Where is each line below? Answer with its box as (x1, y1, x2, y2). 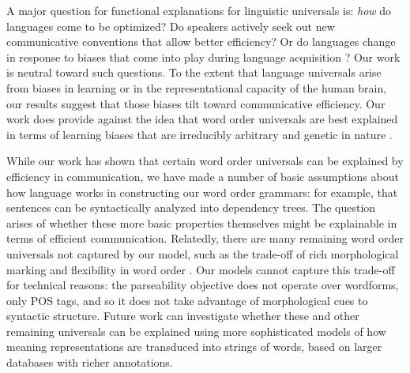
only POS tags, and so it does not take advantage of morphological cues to (6, 292, 368, 308)
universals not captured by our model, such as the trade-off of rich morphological (6, 245, 399, 262)
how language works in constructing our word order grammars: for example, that (6, 183, 398, 200)
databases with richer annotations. (6, 354, 173, 371)
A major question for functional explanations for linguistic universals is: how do (6, 2, 392, 18)
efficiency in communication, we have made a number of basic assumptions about (6, 168, 399, 184)
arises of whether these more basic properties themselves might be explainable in (6, 214, 397, 231)
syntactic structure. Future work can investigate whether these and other (6, 307, 359, 324)
